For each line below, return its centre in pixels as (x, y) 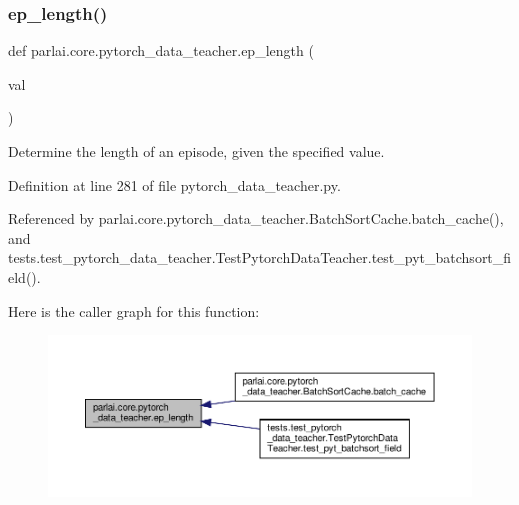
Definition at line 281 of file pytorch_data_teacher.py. (174, 184)
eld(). (24, 276)
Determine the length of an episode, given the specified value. (196, 151)
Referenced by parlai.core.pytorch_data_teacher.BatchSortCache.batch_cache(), (256, 218)
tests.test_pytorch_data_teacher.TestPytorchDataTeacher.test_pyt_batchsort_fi (260, 257)
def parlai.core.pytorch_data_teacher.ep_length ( (161, 50)
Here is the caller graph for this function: (134, 310)
